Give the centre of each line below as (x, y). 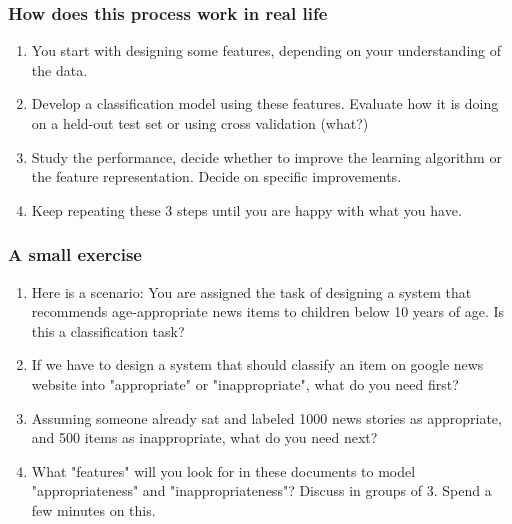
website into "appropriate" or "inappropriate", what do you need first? (245, 383)
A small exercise (75, 254)
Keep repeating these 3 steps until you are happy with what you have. (246, 209)
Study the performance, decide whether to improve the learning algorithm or (266, 156)
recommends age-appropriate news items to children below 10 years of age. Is (268, 311)
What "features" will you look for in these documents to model (223, 470)
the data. (59, 69)
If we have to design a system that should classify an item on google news (257, 364)
